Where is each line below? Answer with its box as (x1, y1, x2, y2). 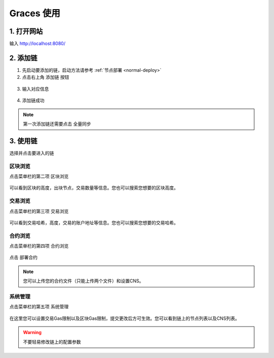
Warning (23, 330, 42, 336)
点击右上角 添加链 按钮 (22, 74, 70, 80)
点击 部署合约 (9, 254, 38, 260)
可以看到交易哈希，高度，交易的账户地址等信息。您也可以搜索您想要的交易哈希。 (9, 219, 179, 226)
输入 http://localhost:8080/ (9, 41, 65, 47)
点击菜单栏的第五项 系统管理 (9, 304, 68, 310)
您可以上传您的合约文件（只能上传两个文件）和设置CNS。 (23, 278, 144, 284)
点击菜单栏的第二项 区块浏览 (9, 173, 68, 179)
